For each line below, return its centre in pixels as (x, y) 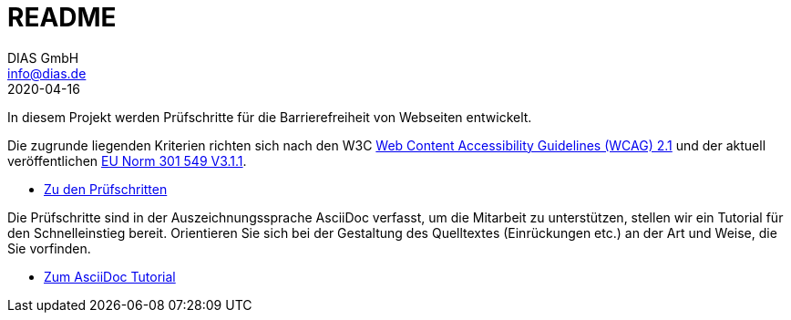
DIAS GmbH (43, 57)
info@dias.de (47, 73)
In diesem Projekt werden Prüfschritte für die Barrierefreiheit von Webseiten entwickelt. (270, 117)
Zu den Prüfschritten (106, 189)
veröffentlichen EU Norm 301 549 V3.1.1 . (127, 160)
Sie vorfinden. (49, 248)
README (62, 17)
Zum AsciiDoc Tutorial (110, 276)
